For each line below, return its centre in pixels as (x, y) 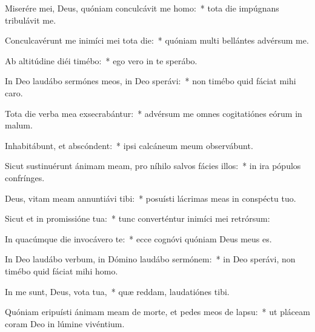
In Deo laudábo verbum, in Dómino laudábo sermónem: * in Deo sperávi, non (150, 259)
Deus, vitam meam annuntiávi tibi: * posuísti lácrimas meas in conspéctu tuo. (151, 198)
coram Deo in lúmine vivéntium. (65, 323)
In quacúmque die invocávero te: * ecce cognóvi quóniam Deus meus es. (138, 238)
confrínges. (25, 177)
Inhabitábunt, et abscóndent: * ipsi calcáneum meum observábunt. (129, 145)
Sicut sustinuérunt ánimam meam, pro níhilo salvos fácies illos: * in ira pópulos (153, 166)
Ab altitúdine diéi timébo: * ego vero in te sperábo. (101, 60)
